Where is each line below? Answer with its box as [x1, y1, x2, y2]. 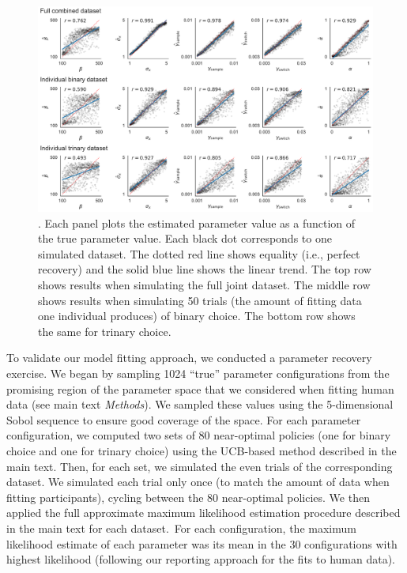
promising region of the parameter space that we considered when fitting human [6, 380, 394, 397]
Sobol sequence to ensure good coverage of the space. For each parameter [6, 411, 361, 428]
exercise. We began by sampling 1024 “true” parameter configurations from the [6, 364, 390, 381]
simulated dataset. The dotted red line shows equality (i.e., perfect [38, 245, 360, 262]
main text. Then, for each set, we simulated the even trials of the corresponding [6, 458, 393, 474]
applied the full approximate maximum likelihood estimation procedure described [6, 504, 401, 521]
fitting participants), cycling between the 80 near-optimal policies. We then [6, 488, 370, 505]
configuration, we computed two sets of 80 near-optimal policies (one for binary [6, 427, 391, 443]
